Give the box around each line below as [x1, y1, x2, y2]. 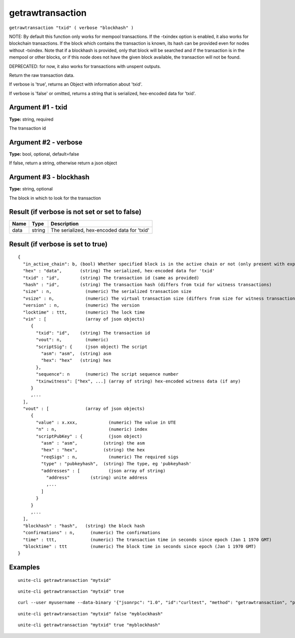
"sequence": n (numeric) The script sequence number [36, 372, 179, 377]
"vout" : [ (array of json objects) [23, 406, 145, 412]
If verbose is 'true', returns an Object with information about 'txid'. [9, 81, 143, 87]
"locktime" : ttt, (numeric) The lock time [23, 309, 145, 315]
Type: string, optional [9, 186, 53, 192]
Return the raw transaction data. [9, 72, 75, 78]
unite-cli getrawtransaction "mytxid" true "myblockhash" [18, 622, 161, 628]
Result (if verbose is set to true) [9, 240, 108, 248]
